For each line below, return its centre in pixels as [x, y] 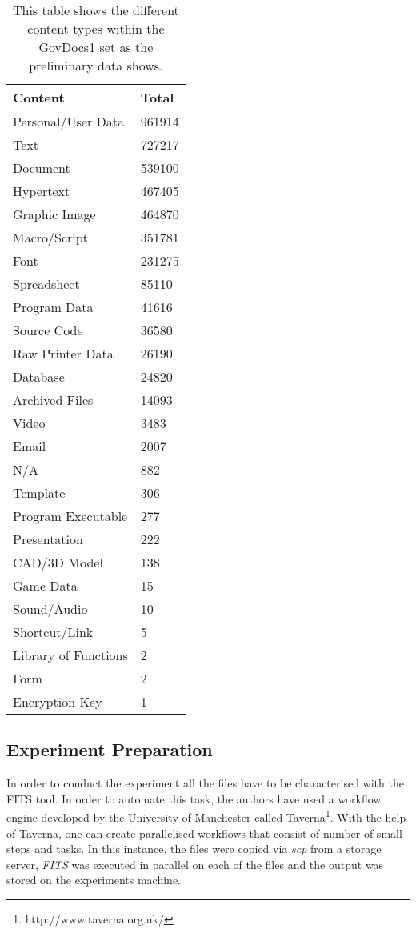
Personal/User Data [68, 121]
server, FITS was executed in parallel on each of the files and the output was [195, 864]
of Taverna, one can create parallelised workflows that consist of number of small [204, 833]
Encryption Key [58, 701]
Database [39, 376]
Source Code [48, 330]
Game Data [45, 585]
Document [42, 168]
